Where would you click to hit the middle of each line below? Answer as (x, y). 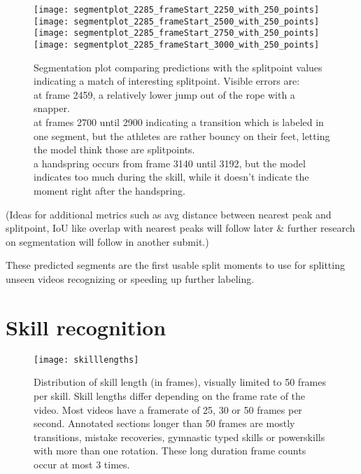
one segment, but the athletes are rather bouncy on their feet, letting (182, 135)
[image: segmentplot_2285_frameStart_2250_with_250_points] (177, 10)
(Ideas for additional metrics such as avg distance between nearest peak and (169, 214)
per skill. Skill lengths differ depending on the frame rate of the (170, 395)
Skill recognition (86, 327)
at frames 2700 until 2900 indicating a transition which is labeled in (179, 122)
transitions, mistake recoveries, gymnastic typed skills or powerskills (179, 437)
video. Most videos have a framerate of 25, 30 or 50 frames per (168, 409)
